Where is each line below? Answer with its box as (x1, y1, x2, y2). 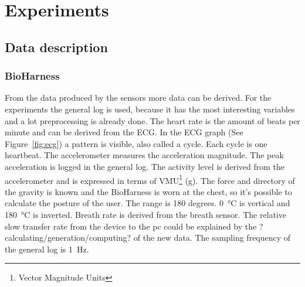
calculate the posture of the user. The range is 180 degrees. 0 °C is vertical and (5, 197, 290, 209)
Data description (5, 37, 108, 56)
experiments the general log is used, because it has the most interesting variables (5, 102, 295, 115)
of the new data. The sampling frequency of (133, 231, 291, 244)
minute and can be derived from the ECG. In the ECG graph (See (5, 126, 243, 138)
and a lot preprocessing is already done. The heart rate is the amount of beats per (5, 114, 300, 127)
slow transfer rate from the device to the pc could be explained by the (5, 220, 257, 232)
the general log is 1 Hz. (5, 242, 89, 255)
